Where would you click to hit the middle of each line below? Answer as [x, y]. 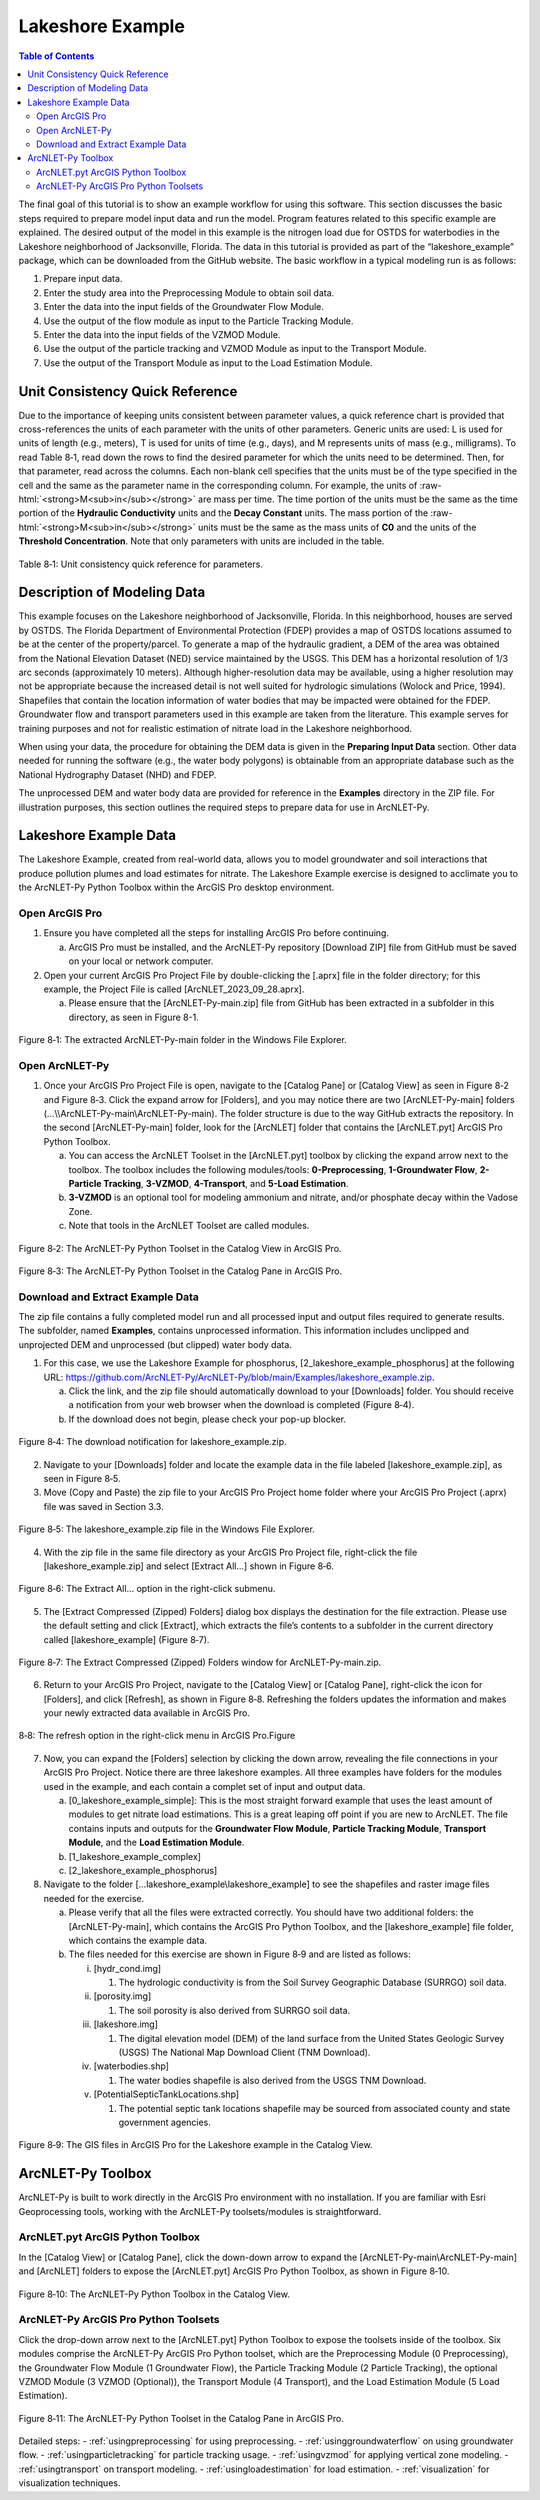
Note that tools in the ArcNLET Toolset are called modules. [189, 1226]
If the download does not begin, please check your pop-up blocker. [207, 1419]
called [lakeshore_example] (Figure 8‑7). [126, 1639]
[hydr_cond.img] [127, 1968]
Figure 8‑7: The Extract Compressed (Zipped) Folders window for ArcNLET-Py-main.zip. [200, 1662]
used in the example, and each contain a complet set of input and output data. [204, 1786]
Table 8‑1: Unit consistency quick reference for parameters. [141, 564]
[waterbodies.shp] [131, 2066]
